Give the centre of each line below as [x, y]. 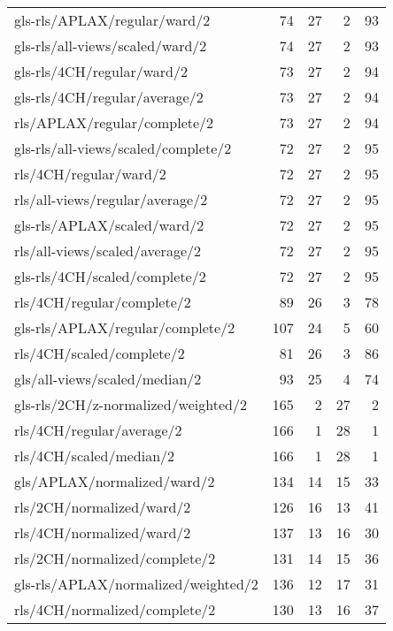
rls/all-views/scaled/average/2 [108, 251]
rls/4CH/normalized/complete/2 [115, 609]
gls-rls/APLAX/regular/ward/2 [112, 20]
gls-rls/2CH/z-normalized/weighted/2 [131, 404]
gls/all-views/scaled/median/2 [108, 379]
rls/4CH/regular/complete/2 [103, 302]
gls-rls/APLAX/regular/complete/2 [125, 327]
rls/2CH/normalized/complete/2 [115, 558]
